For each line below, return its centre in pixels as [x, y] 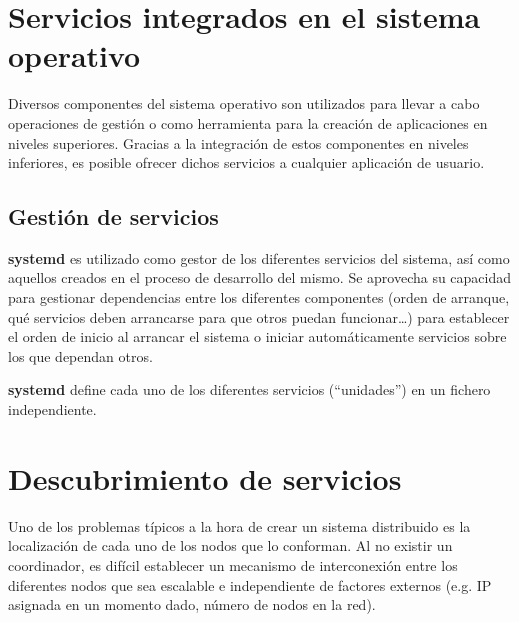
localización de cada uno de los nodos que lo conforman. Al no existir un [230, 545]
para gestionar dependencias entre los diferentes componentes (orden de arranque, [259, 297]
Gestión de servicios [113, 216]
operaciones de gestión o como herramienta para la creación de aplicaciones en [248, 122]
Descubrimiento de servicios [205, 477]
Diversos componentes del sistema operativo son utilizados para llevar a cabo [244, 103]
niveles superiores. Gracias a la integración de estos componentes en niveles [238, 142]
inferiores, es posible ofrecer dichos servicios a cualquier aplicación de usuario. [246, 162]
